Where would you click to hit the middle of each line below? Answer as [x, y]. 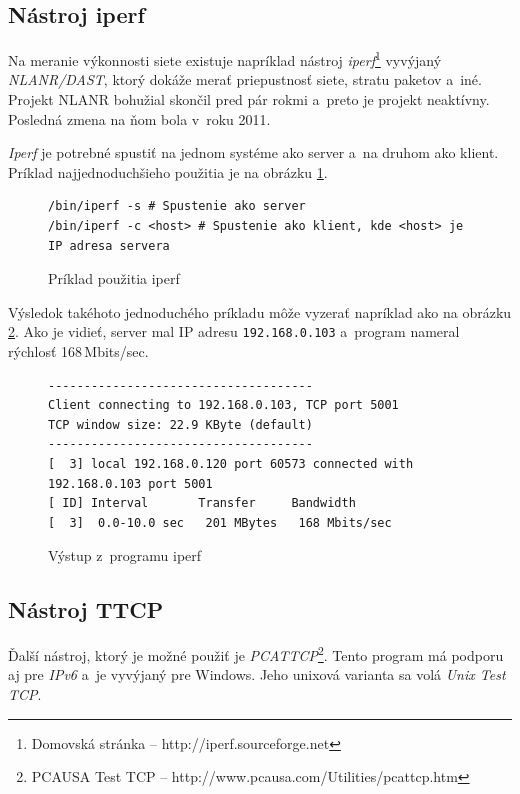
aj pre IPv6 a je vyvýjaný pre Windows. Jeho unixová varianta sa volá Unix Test [257, 674]
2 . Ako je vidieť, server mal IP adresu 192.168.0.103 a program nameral [234, 331]
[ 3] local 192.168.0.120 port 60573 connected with [231, 464]
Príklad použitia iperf [114, 278]
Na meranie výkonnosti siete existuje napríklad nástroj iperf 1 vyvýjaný [225, 58]
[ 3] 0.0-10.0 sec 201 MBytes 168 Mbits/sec [220, 522]
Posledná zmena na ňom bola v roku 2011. [139, 118]
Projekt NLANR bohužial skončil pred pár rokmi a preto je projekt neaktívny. [249, 99]
